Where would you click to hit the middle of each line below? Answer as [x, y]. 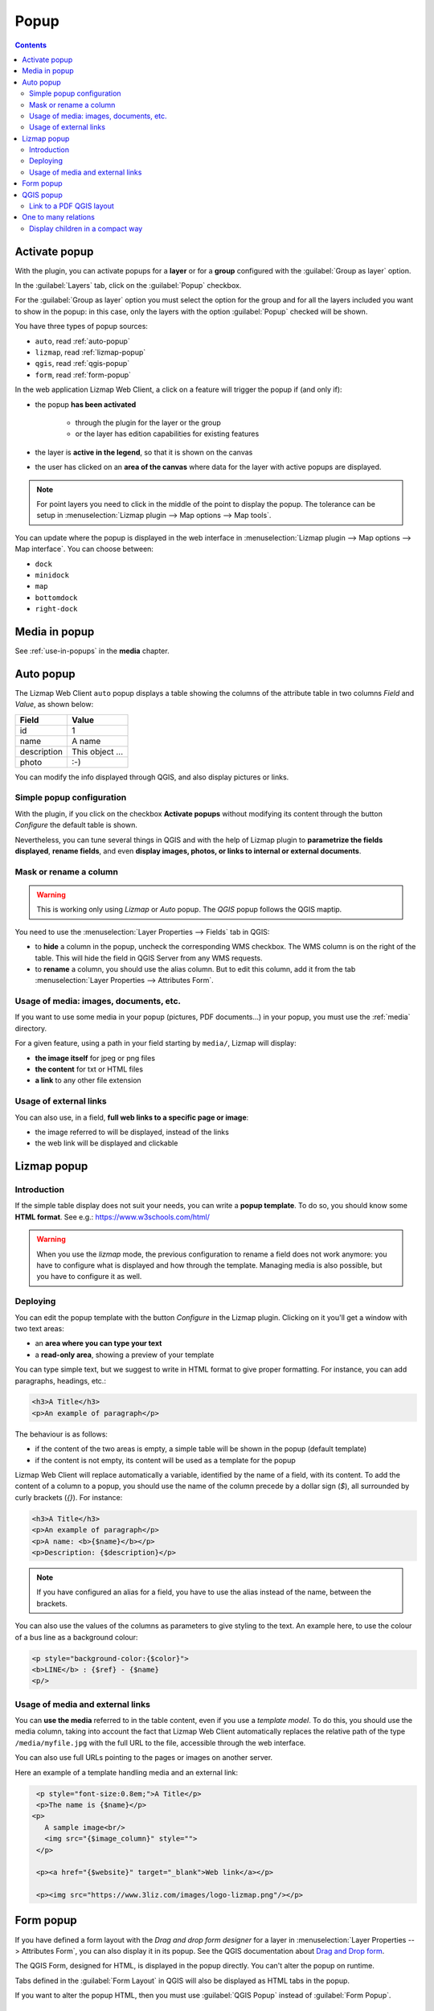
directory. [31, 1028]
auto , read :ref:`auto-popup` [82, 341]
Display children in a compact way [86, 228]
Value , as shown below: [54, 705]
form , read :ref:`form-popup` [83, 375]
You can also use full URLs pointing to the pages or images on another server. [144, 1758]
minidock [52, 575]
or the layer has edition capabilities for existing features [167, 434]
